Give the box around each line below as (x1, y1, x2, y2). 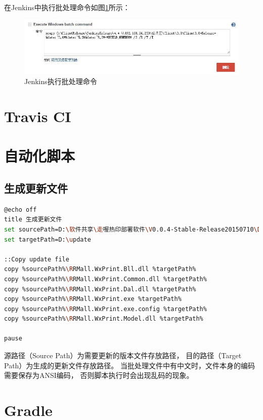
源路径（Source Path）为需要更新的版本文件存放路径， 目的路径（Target (4, 350, 242, 361)
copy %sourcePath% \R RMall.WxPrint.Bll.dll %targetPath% (4, 265, 196, 273)
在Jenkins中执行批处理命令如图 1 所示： (4, 2, 130, 12)
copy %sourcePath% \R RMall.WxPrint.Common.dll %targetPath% (4, 275, 207, 283)
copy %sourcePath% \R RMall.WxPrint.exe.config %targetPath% (4, 305, 207, 313)
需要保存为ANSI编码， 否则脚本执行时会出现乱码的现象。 (4, 370, 194, 380)
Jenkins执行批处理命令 (24, 76, 97, 87)
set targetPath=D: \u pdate (4, 236, 91, 243)
